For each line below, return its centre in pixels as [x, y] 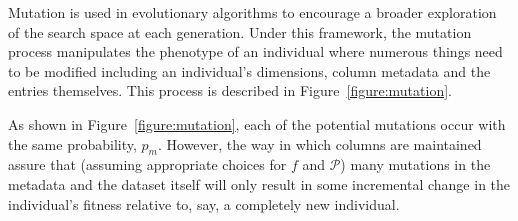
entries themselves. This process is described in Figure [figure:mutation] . [230, 90]
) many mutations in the [415, 164]
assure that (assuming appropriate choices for [147, 164]
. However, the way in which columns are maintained [319, 143]
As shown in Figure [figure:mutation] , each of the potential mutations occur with [257, 123]
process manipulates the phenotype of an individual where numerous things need [255, 51]
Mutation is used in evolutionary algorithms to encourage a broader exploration [252, 12]
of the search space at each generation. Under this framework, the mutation [240, 31]
